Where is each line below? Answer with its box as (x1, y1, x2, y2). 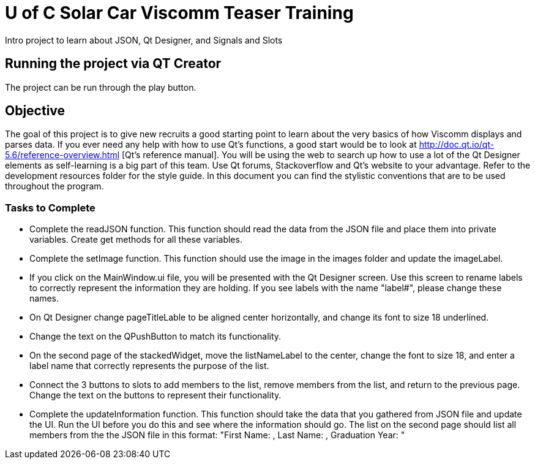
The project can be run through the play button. (5, 82, 196, 93)
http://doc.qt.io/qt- (419, 139, 495, 150)
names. (29, 293, 59, 304)
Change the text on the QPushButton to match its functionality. (29, 331, 282, 342)
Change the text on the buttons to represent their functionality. (29, 390, 282, 401)
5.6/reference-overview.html (5, 150, 120, 161)
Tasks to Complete (5, 201, 95, 214)
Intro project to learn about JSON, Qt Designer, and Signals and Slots (5, 34, 283, 45)
